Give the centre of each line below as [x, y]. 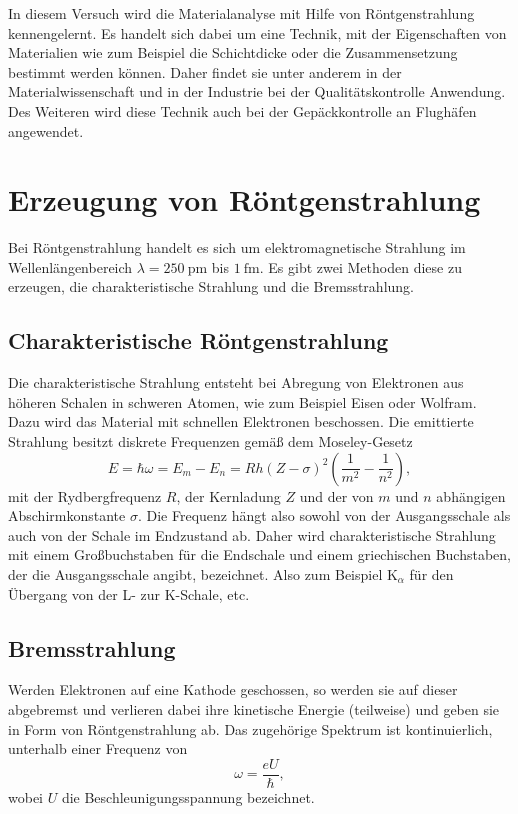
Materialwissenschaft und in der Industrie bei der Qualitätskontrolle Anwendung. [257, 91]
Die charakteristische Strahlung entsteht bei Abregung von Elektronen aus [236, 382]
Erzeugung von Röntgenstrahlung [244, 199]
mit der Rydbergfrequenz [85, 495]
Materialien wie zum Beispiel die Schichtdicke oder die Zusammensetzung [233, 52]
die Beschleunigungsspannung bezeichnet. [188, 796]
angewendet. [46, 130]
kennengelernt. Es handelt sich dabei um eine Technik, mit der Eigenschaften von [257, 32]
